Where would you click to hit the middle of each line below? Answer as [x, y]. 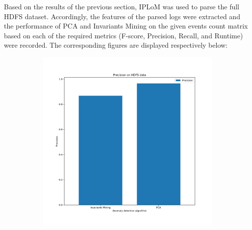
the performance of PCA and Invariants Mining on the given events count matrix [126, 26]
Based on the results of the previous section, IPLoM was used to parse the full [122, 6]
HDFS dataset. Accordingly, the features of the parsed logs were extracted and [122, 16]
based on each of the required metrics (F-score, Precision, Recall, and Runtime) [124, 35]
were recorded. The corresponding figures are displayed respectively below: [116, 45]
